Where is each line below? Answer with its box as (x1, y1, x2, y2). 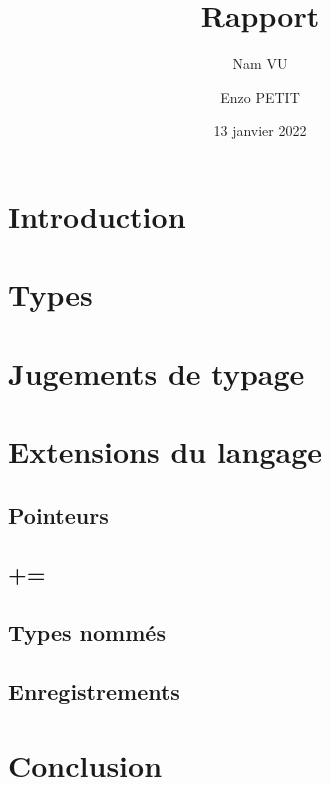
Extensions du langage (8, 431, 322, 472)
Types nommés (8, 617, 166, 648)
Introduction (8, 195, 186, 236)
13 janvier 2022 (213, 120, 307, 141)
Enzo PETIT (220, 86, 300, 107)
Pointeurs (8, 499, 109, 530)
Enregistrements (8, 675, 180, 706)
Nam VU (232, 53, 288, 74)
